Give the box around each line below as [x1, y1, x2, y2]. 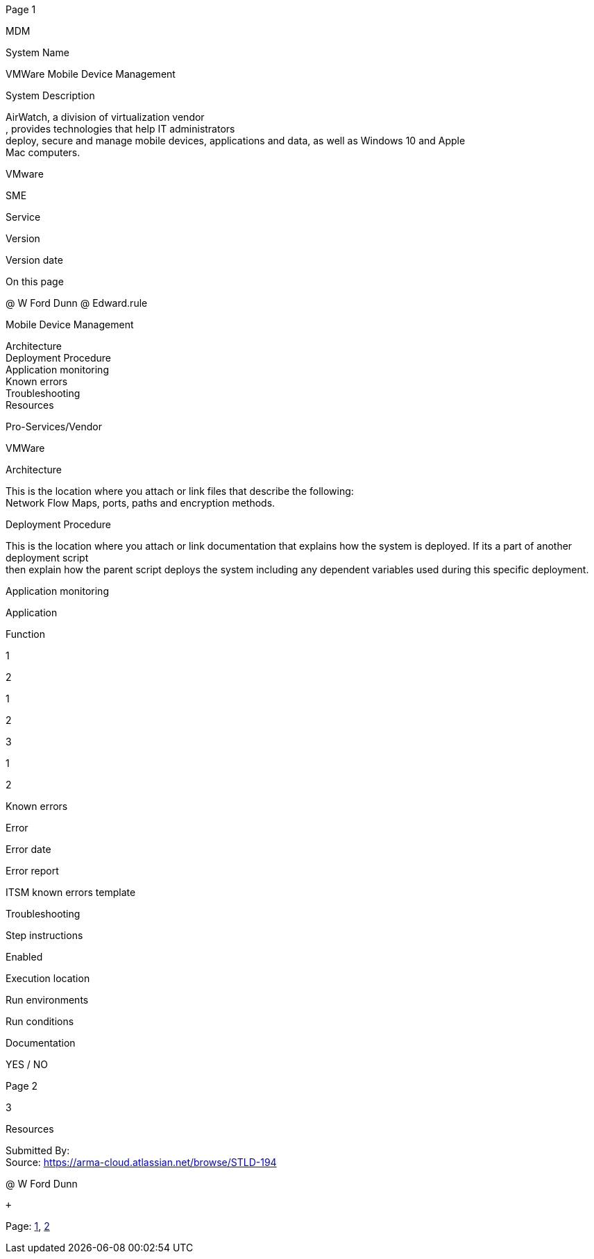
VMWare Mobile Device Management [6, 68, 176, 80]
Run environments [6, 994, 89, 1006]
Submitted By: [6, 1144, 70, 1156]
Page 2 [6, 1080, 38, 1092]
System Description [6, 90, 95, 101]
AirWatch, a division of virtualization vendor [6, 111, 205, 123]
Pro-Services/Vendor [6, 421, 102, 432]
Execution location [6, 972, 90, 984]
